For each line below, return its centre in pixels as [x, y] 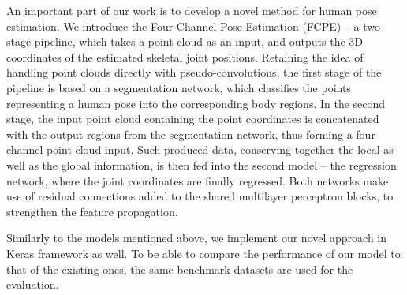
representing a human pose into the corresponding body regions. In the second [196, 103]
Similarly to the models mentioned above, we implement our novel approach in [197, 238]
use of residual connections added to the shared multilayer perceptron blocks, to [200, 196]
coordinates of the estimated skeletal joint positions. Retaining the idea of [185, 56]
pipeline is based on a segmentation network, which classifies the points [179, 87]
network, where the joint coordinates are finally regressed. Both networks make [198, 180]
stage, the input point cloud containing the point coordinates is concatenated [193, 119]
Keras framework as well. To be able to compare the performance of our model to [203, 253]
